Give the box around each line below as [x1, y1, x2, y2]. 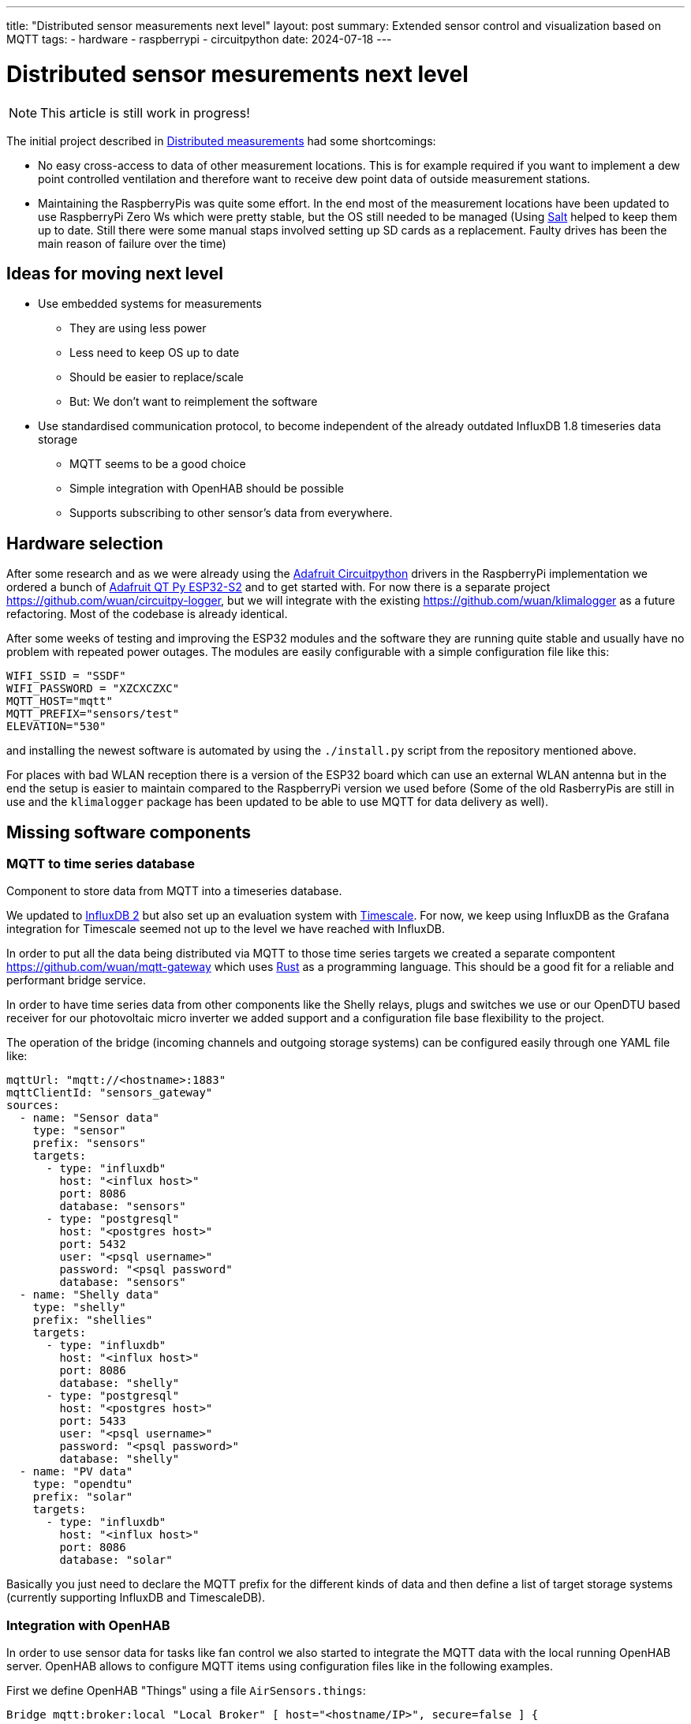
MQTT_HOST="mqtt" [6, 695, 113, 708]
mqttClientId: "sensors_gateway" [6, 1086, 213, 1100]
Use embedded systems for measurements [38, 297, 262, 311]
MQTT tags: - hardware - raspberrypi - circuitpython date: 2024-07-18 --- [6, 32, 392, 46]
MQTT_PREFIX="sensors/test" [6, 707, 180, 721]
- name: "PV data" [19, 1465, 133, 1479]
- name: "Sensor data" [19, 1111, 159, 1125]
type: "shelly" [32, 1301, 126, 1314]
